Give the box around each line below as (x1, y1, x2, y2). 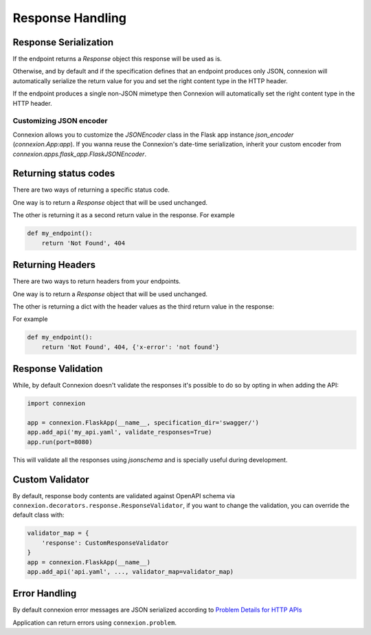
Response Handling (12, 10, 127, 25)
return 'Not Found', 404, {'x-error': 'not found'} (41, 343, 220, 350)
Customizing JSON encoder (12, 116, 108, 126)
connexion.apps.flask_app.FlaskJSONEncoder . (12, 150, 147, 158)
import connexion (27, 399, 86, 408)
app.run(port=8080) (27, 438, 93, 446)
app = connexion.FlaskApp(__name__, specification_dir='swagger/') (27, 419, 260, 426)
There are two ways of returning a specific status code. (12, 186, 170, 194)
